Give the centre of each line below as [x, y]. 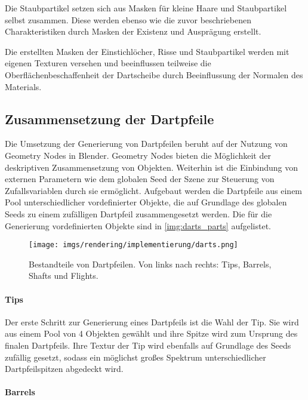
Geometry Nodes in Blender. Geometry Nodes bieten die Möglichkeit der [138, 155]
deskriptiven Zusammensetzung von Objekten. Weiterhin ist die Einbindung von [152, 167]
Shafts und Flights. [64, 276]
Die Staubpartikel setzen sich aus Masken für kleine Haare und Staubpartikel [146, 8]
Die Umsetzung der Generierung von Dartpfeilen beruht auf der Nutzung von [146, 144]
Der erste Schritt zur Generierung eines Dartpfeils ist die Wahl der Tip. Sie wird [152, 321]
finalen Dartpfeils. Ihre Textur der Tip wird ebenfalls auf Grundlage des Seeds [148, 345]
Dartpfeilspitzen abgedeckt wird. [64, 369]
